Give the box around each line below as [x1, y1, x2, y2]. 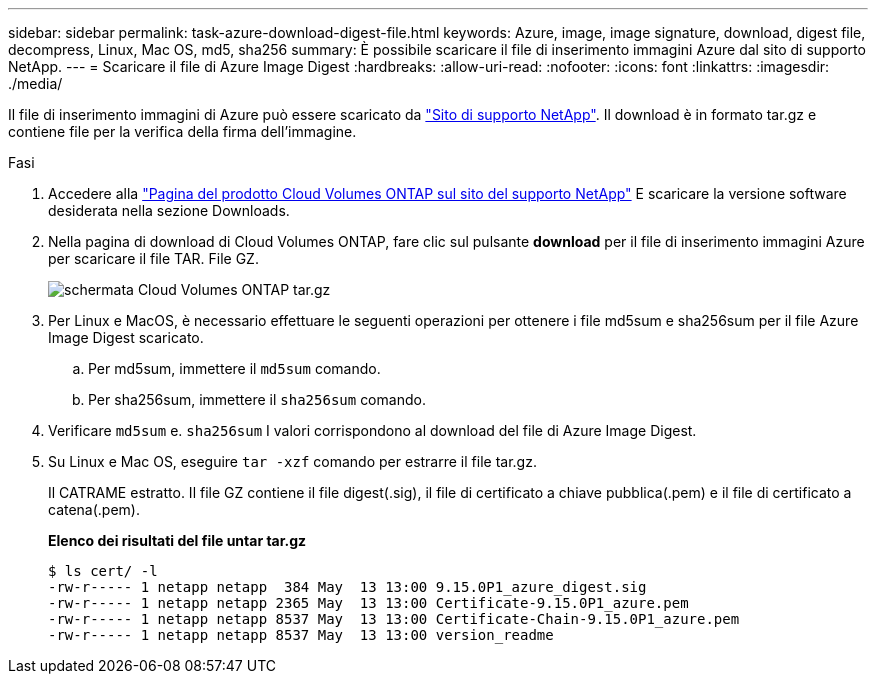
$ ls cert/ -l [48, 563, 158, 579]
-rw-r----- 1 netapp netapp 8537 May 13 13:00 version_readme [48, 627, 554, 643]
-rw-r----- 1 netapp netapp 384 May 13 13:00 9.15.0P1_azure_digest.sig [48, 579, 647, 595]
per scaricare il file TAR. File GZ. [48, 250, 259, 267]
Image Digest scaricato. [48, 329, 204, 346]
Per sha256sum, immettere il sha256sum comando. [88, 391, 426, 408]
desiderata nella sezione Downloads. [48, 202, 290, 219]
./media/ [8, 75, 63, 92]
